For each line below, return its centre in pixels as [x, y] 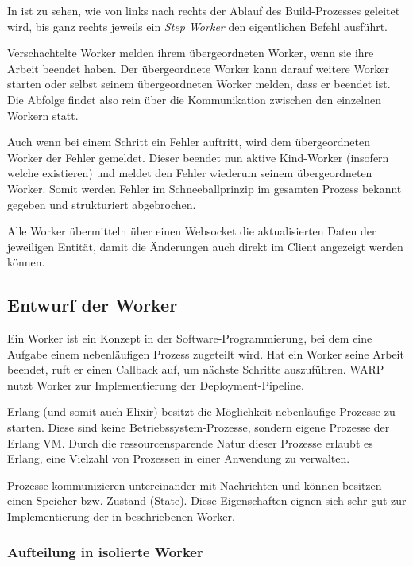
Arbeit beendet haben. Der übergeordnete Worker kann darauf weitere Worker [198, 68]
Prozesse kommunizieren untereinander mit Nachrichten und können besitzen [195, 485]
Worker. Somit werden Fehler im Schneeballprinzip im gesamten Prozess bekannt [205, 188]
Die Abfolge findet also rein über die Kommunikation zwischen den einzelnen [194, 99]
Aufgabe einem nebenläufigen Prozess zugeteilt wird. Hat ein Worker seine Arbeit [206, 353]
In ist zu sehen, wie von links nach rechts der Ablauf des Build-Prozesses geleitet [204, 10]
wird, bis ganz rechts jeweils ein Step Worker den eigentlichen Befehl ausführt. [198, 26]
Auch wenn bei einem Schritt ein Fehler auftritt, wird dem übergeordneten [189, 142]
